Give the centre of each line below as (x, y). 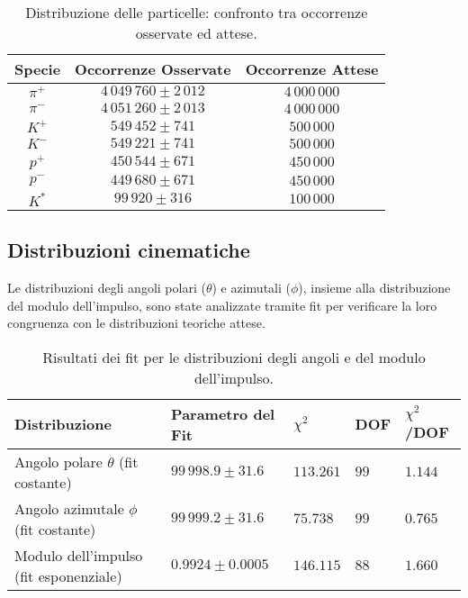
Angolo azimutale (69, 508)
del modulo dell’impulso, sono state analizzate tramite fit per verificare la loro (222, 305)
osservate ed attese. (196, 33)
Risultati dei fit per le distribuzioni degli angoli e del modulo (234, 357)
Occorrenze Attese (312, 69)
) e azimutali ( (251, 287)
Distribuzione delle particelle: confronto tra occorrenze (197, 12)
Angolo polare (58, 461)
